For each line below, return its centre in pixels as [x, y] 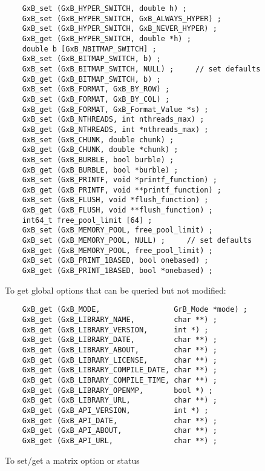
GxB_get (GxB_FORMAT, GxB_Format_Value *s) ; [115, 109]
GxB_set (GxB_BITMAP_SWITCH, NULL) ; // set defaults [141, 69]
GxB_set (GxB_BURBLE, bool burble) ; [98, 160]
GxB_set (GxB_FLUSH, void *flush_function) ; [115, 200]
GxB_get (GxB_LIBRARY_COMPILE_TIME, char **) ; [119, 380]
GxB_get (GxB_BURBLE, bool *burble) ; [100, 170]
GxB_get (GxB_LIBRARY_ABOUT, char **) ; [119, 350]
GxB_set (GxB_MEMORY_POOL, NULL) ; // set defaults [137, 241]
